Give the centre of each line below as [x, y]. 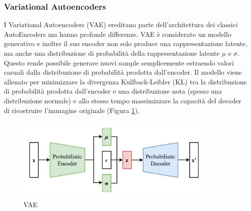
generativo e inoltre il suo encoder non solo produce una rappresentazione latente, [126, 43]
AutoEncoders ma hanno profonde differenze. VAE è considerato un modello [118, 34]
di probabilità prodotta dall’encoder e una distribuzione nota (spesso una [113, 91]
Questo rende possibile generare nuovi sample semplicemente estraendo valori [119, 62]
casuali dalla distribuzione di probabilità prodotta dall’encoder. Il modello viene [123, 72]
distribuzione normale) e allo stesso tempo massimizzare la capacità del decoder [123, 100]
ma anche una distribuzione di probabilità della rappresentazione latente [112, 53]
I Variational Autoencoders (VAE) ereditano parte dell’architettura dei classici [121, 24]
